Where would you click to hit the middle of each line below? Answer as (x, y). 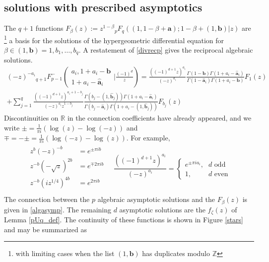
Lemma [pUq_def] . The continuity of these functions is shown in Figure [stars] (124, 219)
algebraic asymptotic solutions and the (156, 199)
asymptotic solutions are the (162, 209)
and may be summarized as (46, 229)
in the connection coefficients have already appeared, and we (159, 118)
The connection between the (47, 199)
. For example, (148, 138)
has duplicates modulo (176, 253)
